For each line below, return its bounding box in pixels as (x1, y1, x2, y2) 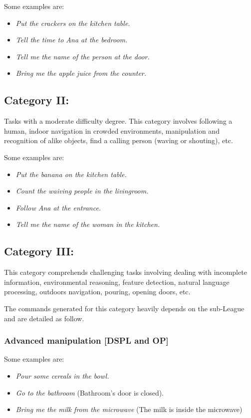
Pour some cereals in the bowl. (15, 370, 109, 381)
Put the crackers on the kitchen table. (15, 17, 130, 28)
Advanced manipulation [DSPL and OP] (4, 334, 169, 347)
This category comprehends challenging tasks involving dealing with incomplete (4, 267, 247, 277)
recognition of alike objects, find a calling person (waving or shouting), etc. (4, 135, 233, 146)
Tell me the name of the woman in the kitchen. (15, 219, 160, 229)
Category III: (4, 243, 74, 259)
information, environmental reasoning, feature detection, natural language (4, 276, 230, 287)
